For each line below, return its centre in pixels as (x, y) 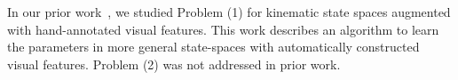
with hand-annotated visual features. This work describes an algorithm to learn (223, 29)
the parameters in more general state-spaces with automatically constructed (213, 47)
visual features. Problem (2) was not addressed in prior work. (174, 64)
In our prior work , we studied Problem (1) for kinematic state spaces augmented (229, 12)
